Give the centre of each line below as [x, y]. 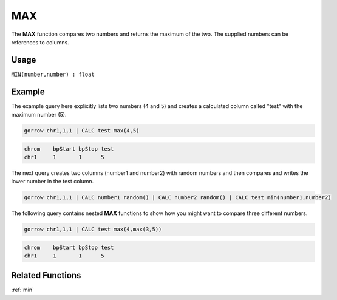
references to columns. [40, 42]
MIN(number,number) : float [53, 74]
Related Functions [46, 275]
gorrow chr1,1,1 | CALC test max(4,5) [82, 131]
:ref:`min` [23, 290]
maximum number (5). [39, 115]
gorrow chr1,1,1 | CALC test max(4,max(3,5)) [93, 230]
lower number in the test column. [53, 182]
